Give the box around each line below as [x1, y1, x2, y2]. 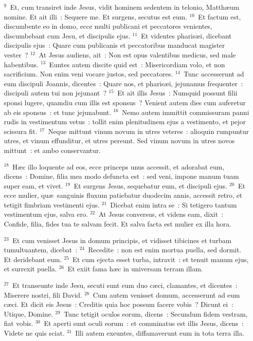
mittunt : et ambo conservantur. [4, 145, 101, 155]
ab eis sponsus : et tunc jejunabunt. [4, 107, 111, 117]
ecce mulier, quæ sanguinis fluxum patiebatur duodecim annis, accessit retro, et [4, 190, 242, 200]
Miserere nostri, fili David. [4, 289, 82, 300]
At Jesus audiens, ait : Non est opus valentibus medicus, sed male [38, 49, 236, 59]
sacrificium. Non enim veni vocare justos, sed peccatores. [4, 69, 173, 79]
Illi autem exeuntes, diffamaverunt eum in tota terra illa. [75, 328, 244, 338]
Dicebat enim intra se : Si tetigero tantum [110, 199, 237, 209]
